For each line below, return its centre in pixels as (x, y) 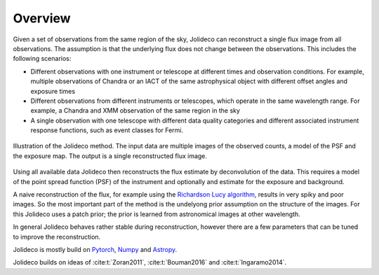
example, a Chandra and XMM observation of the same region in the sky (135, 111)
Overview (42, 18)
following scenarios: (42, 59)
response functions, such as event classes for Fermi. (107, 130)
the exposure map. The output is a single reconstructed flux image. (110, 156)
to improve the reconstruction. (57, 237)
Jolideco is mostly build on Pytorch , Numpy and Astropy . (95, 249)
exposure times (53, 91)
